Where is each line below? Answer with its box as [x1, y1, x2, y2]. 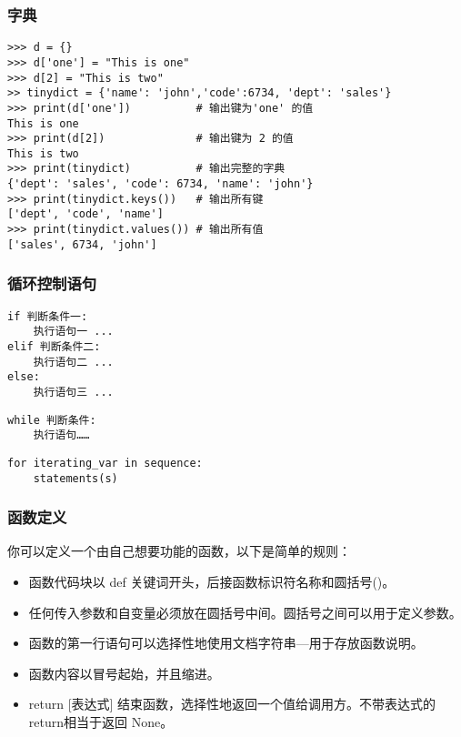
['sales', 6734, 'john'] [7, 237, 157, 251]
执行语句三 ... [33, 385, 114, 399]
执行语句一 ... [33, 325, 114, 338]
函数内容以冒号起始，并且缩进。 [28, 663, 220, 682]
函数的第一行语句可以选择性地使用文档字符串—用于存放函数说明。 [28, 633, 424, 652]
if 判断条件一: [7, 309, 88, 323]
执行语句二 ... [33, 355, 114, 368]
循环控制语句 [7, 272, 97, 295]
